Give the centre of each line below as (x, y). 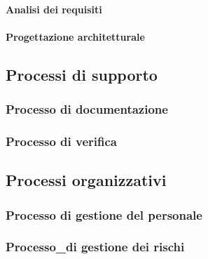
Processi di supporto (82, 74)
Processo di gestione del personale (104, 214)
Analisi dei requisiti (54, 9)
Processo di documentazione (87, 109)
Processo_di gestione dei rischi (95, 247)
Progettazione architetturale (75, 36)
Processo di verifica (61, 141)
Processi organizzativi (86, 180)
